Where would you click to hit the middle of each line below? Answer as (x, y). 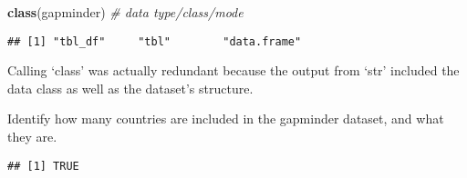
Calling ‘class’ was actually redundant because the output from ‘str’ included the (233, 70)
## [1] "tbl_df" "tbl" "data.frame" (155, 41)
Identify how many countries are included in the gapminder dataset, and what (226, 119)
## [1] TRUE (43, 166)
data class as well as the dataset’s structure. (130, 88)
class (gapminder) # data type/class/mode (125, 12)
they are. (32, 137)
